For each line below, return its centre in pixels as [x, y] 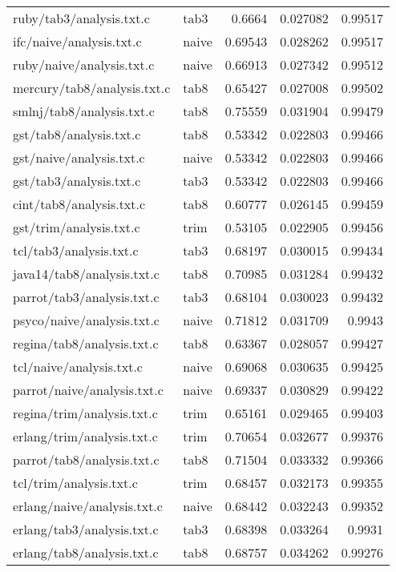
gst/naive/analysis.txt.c [79, 157]
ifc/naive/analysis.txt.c [77, 41]
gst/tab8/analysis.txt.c [77, 134]
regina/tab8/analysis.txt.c [86, 343]
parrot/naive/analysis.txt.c [88, 390]
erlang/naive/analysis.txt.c [88, 506]
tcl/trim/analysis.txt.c [75, 483]
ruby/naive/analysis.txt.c [84, 64]
